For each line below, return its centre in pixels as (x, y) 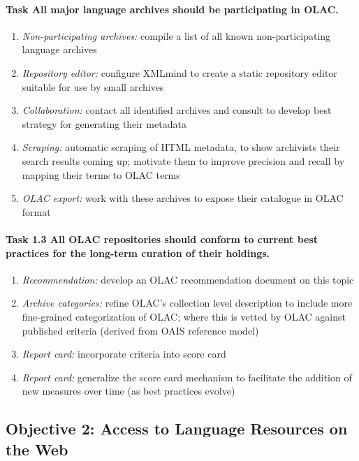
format (36, 211)
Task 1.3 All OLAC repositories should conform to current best (162, 239)
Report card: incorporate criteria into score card (124, 354)
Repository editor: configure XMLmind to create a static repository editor (179, 72)
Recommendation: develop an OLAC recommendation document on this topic (188, 279)
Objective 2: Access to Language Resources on (177, 429)
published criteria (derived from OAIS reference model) (140, 330)
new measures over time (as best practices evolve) (129, 391)
